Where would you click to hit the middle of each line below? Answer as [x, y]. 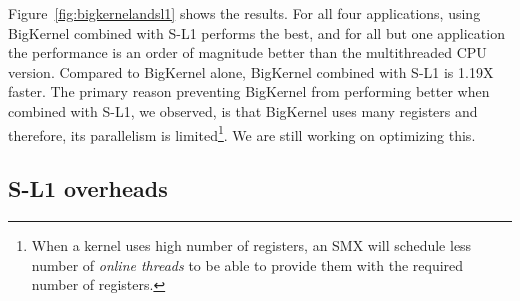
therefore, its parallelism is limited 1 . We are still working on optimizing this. [242, 133]
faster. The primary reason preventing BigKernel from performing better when [249, 91]
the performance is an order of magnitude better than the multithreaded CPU [247, 52]
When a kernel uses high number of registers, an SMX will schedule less [251, 245]
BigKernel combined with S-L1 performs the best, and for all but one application [256, 32]
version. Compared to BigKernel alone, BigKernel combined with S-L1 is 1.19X [251, 71]
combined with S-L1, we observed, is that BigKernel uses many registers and [243, 110]
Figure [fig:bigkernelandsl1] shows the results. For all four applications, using [244, 13]
